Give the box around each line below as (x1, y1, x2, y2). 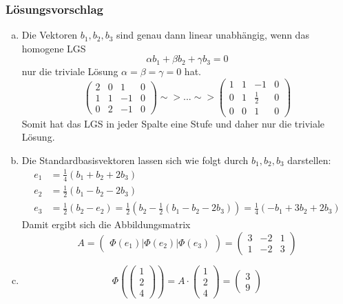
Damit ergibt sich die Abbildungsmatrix (21, 217, 191, 232)
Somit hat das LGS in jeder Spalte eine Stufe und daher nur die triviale (21, 116, 325, 130)
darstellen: (287, 152, 331, 167)
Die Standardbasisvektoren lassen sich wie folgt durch (21, 152, 249, 167)
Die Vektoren (21, 28, 78, 42)
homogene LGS (21, 41, 86, 55)
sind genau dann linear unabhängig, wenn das (116, 28, 309, 42)
